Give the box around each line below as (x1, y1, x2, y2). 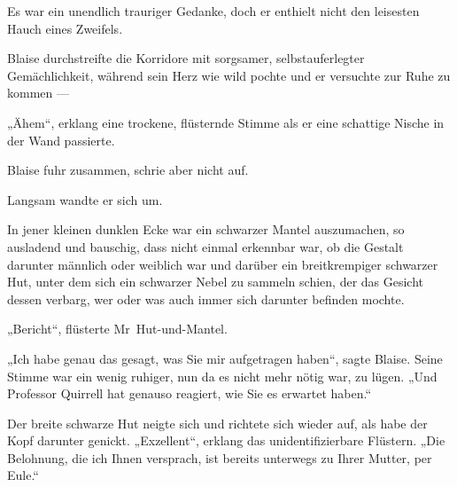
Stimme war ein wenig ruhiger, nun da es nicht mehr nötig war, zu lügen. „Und (7, 366, 438, 385)
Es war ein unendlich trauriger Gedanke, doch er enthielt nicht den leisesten (7, 2, 420, 20)
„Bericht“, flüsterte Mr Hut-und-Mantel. (7, 319, 228, 338)
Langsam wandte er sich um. (7, 190, 163, 208)
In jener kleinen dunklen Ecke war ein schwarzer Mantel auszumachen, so (7, 220, 405, 239)
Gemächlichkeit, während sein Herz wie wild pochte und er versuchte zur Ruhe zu (7, 66, 451, 84)
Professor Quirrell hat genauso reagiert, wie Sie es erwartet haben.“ (7, 384, 372, 403)
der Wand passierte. (7, 130, 115, 149)
